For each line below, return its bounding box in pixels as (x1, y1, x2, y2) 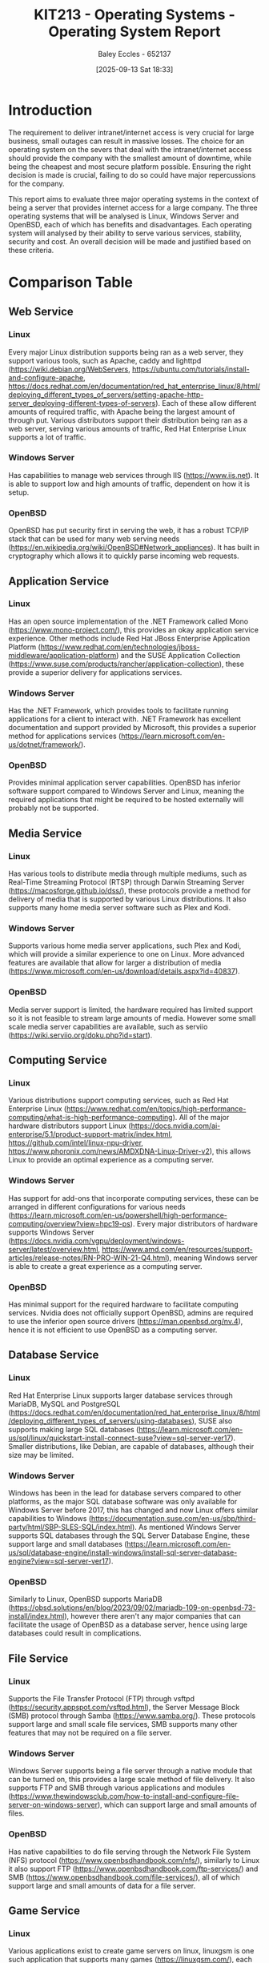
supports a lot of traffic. (8, 432, 86, 442)
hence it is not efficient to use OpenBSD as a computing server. (8, 1325, 218, 1335)
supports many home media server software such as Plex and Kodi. (8, 903, 231, 913)
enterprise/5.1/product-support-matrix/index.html (8, 1130, 171, 1139)
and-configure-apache (8, 372, 84, 382)
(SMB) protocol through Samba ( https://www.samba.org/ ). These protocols (8, 1711, 256, 1720)
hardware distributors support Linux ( (8, 1121, 131, 1130)
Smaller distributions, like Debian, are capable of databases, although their (8, 1441, 255, 1451)
